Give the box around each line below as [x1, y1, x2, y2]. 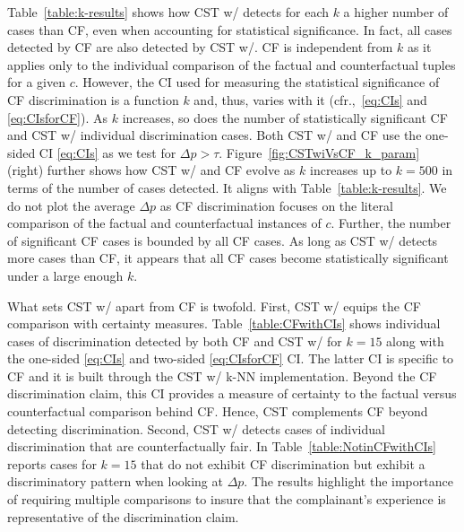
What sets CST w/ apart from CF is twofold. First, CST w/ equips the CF [7, 296, 421, 315]
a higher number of [343, 3, 449, 21]
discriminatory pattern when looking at [7, 472, 223, 491]
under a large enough [7, 266, 124, 284]
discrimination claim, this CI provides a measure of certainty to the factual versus [7, 384, 457, 403]
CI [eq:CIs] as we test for [39, 143, 176, 161]
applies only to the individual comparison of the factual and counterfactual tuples [7, 55, 456, 74]
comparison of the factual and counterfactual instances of [7, 214, 322, 232]
